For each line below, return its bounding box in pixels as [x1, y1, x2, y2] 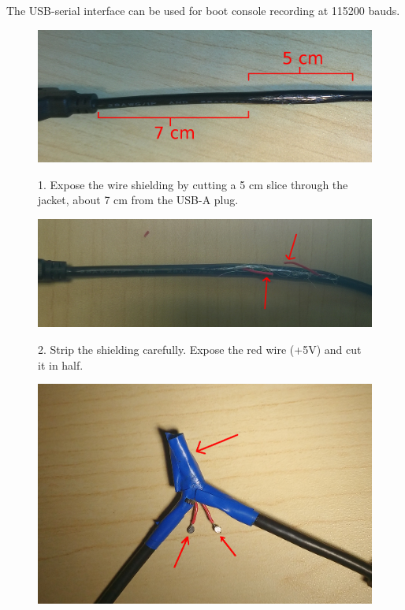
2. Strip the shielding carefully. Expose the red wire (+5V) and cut [38, 340, 362, 357]
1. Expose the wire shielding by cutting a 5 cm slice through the [38, 176, 348, 192]
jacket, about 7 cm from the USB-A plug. [38, 192, 239, 208]
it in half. [38, 356, 84, 373]
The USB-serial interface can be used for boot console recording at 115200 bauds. [6, 2, 400, 18]
